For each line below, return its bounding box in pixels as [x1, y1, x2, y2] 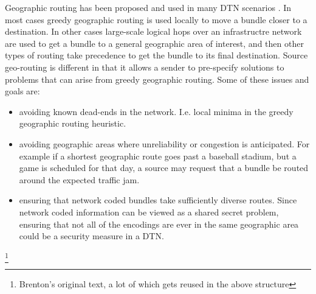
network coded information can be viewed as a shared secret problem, [19, 205, 279, 218]
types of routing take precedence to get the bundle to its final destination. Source [5, 49, 308, 61]
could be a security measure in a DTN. [19, 229, 164, 242]
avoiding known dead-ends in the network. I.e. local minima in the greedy [19, 105, 294, 117]
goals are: [5, 85, 40, 97]
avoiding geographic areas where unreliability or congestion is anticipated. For [19, 137, 310, 150]
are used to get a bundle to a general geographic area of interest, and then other [5, 37, 304, 49]
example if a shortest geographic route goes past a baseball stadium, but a [19, 149, 297, 162]
